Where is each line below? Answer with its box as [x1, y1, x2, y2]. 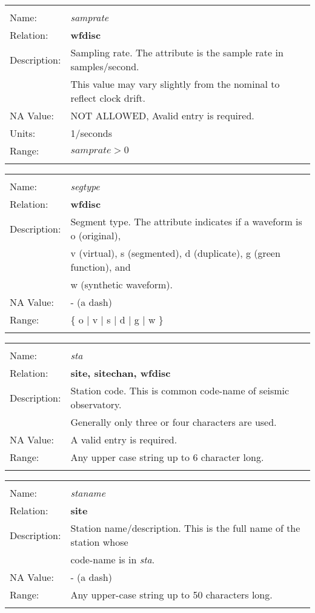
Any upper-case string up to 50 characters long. [70, 588, 273, 601]
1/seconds [70, 126, 112, 140]
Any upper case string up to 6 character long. [70, 450, 264, 464]
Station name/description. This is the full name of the [70, 521, 300, 535]
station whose [70, 535, 128, 549]
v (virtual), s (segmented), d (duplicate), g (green [70, 246, 280, 260]
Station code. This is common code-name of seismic [70, 383, 290, 397]
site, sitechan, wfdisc [70, 366, 171, 380]
